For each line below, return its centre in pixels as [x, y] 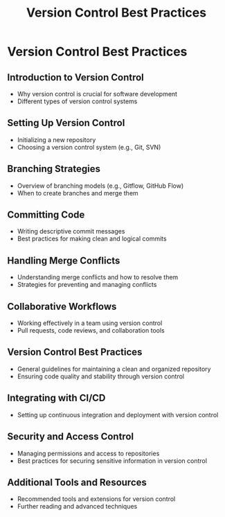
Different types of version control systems [77, 101]
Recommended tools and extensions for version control [96, 499]
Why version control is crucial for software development [97, 94]
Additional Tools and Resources [77, 482]
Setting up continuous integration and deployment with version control [118, 414]
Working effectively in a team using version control [90, 323]
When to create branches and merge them [78, 193]
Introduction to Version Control [75, 77]
